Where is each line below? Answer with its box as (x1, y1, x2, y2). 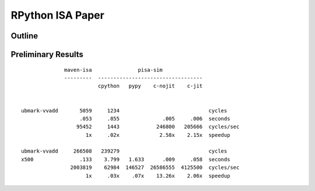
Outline (10, 31, 38, 41)
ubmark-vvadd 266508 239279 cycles (21, 148, 228, 154)
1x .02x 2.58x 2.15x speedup (85, 132, 230, 138)
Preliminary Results (10, 49, 84, 59)
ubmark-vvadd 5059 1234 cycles (21, 107, 228, 114)
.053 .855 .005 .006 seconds (79, 115, 230, 122)
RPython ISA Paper (10, 9, 104, 22)
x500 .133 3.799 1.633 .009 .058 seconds (21, 156, 230, 162)
